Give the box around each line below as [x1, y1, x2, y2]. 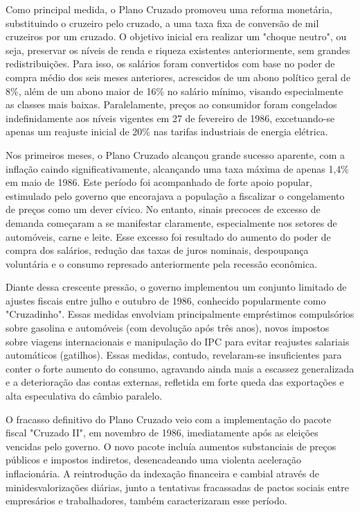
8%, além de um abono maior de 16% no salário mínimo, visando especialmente [6, 83, 343, 98]
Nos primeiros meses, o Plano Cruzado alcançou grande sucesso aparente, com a [6, 147, 345, 162]
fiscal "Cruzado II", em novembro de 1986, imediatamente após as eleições [6, 425, 318, 440]
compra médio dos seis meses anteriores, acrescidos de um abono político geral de [6, 69, 351, 84]
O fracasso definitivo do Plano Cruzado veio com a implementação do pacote [6, 411, 332, 426]
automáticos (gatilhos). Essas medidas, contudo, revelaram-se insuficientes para [6, 348, 342, 362]
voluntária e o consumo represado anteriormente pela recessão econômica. [6, 256, 318, 271]
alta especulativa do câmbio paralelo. [6, 389, 163, 403]
